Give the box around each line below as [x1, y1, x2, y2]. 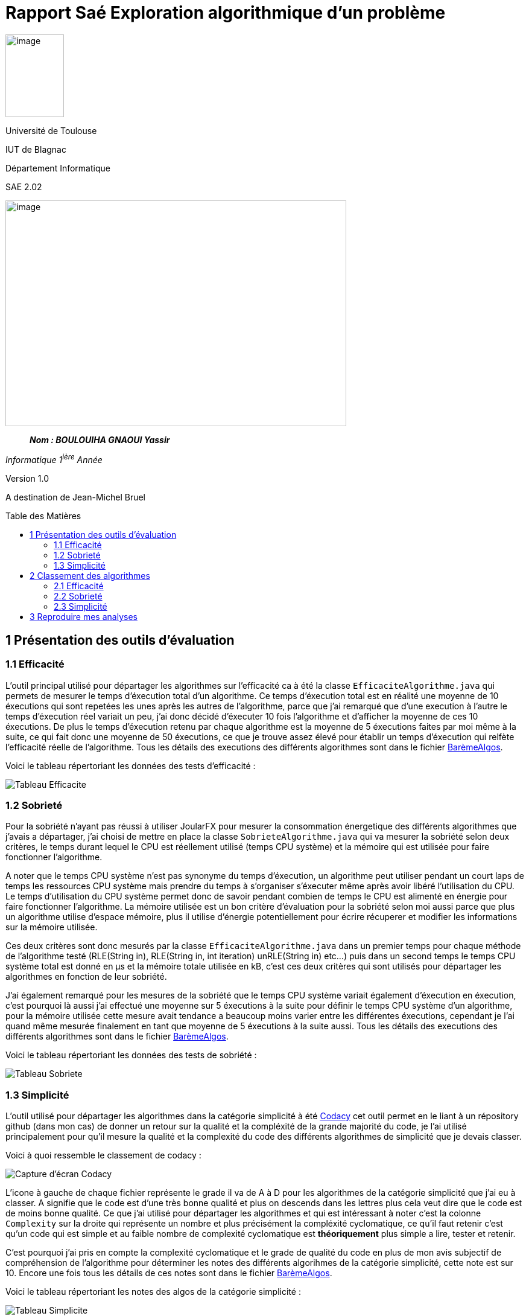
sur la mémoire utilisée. [5, 922, 98, 933]
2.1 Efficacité [54, 581, 104, 592]
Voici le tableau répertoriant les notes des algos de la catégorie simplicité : [5, 1286, 301, 1297]
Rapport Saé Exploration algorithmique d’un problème [5, 2, 446, 23]
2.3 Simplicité [54, 601, 107, 612]
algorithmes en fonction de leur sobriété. [5, 971, 167, 982]
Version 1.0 [5, 473, 49, 484]
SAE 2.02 [5, 181, 42, 192]
